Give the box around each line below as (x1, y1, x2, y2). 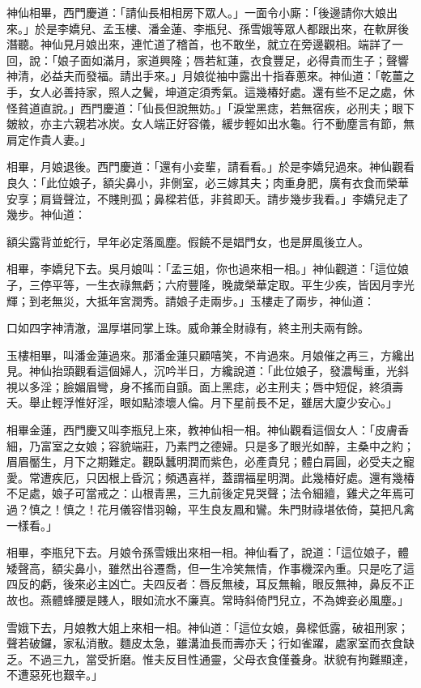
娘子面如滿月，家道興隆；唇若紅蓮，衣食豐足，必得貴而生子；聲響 (57, 51, 409, 68)
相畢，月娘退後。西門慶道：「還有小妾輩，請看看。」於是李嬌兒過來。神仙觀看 (6, 158, 415, 175)
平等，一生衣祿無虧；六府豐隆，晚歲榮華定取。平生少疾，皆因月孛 (51, 276, 403, 293)
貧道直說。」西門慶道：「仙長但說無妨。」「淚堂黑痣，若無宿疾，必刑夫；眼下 (17, 99, 415, 116)
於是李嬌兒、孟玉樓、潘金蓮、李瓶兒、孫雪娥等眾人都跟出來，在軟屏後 (34, 19, 409, 36)
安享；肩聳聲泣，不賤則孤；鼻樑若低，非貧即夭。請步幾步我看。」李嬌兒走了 (6, 190, 409, 207)
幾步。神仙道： (6, 206, 86, 223)
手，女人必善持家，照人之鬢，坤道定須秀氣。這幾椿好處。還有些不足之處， (6, 83, 403, 100)
